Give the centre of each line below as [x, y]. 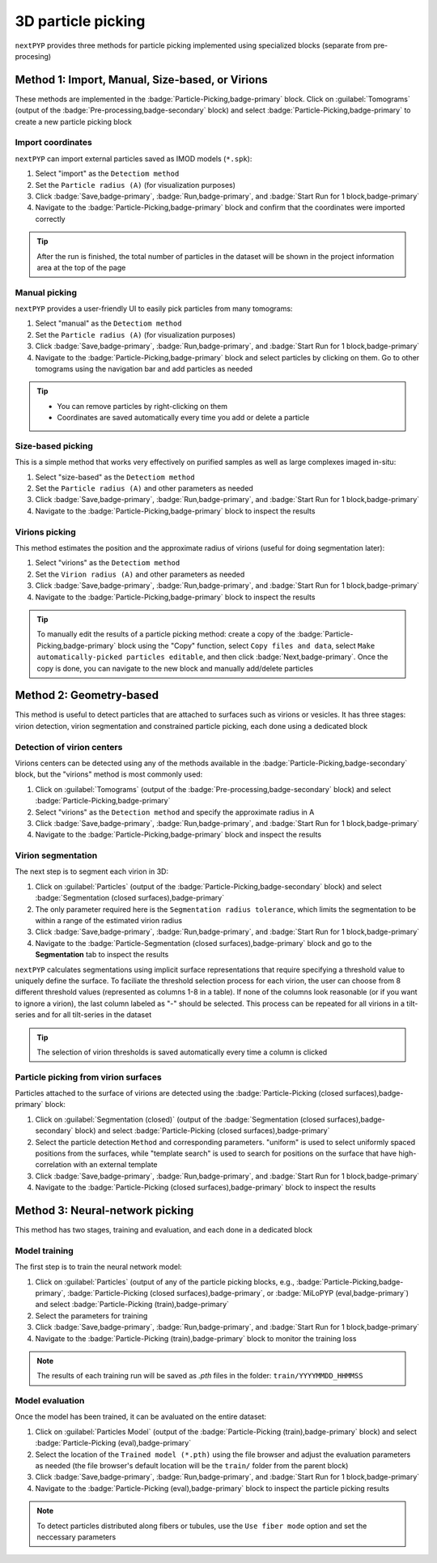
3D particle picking [80, 21]
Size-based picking [54, 445]
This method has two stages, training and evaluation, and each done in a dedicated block [164, 1230]
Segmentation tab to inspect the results [102, 955]
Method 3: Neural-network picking [104, 1210]
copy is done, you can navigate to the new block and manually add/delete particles [175, 668]
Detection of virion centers [69, 747]
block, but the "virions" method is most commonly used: [109, 774]
